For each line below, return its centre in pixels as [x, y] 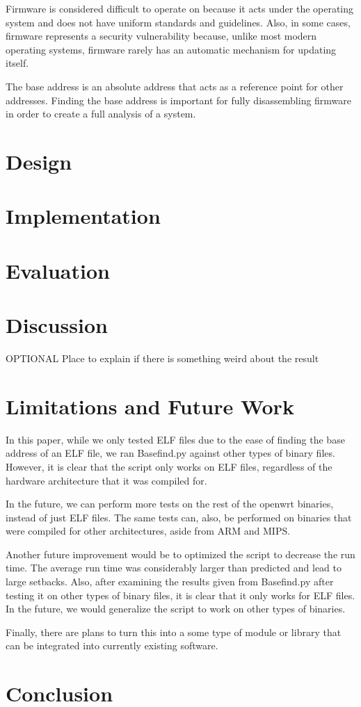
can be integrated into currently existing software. [112, 645]
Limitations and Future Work [150, 406]
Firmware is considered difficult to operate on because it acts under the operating [180, 8]
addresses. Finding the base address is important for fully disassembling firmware [179, 100]
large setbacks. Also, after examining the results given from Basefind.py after [170, 582]
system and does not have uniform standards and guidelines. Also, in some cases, [178, 22]
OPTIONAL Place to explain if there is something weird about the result [162, 358]
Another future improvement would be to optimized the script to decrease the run [180, 554]
